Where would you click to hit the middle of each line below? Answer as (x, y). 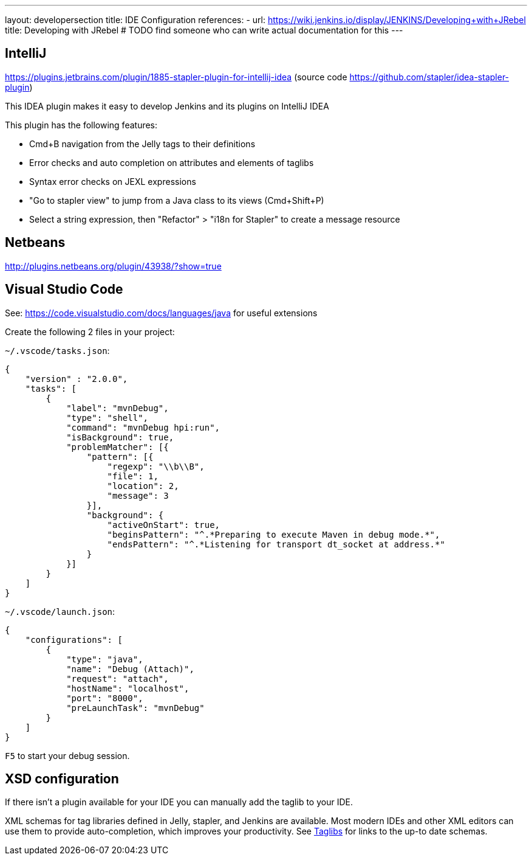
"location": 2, (143, 486)
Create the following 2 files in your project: (90, 331)
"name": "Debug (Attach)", (130, 669)
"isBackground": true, (120, 437)
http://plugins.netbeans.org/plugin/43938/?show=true (113, 266)
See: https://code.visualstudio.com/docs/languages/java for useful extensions (161, 313)
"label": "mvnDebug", (118, 408)
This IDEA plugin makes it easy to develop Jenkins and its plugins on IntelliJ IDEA (167, 106)
